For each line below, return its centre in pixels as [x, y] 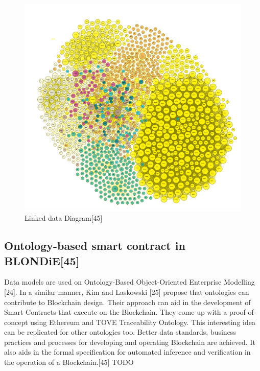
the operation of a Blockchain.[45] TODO [69, 362]
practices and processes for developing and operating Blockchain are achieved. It [130, 342]
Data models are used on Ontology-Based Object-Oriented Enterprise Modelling [129, 282]
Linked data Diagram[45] [64, 218]
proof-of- [243, 312]
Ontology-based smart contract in [95, 246]
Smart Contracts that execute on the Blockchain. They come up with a [116, 312]
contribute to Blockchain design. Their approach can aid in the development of [127, 302]
